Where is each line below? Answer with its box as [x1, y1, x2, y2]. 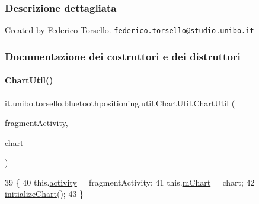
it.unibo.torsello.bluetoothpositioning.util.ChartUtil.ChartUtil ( [5, 96, 235, 109]
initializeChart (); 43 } [5, 187, 84, 200]
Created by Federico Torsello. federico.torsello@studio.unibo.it [5, 24, 254, 36]
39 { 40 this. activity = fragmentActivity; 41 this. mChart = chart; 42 [5, 176, 255, 188]
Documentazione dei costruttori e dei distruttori [5, 48, 241, 63]
